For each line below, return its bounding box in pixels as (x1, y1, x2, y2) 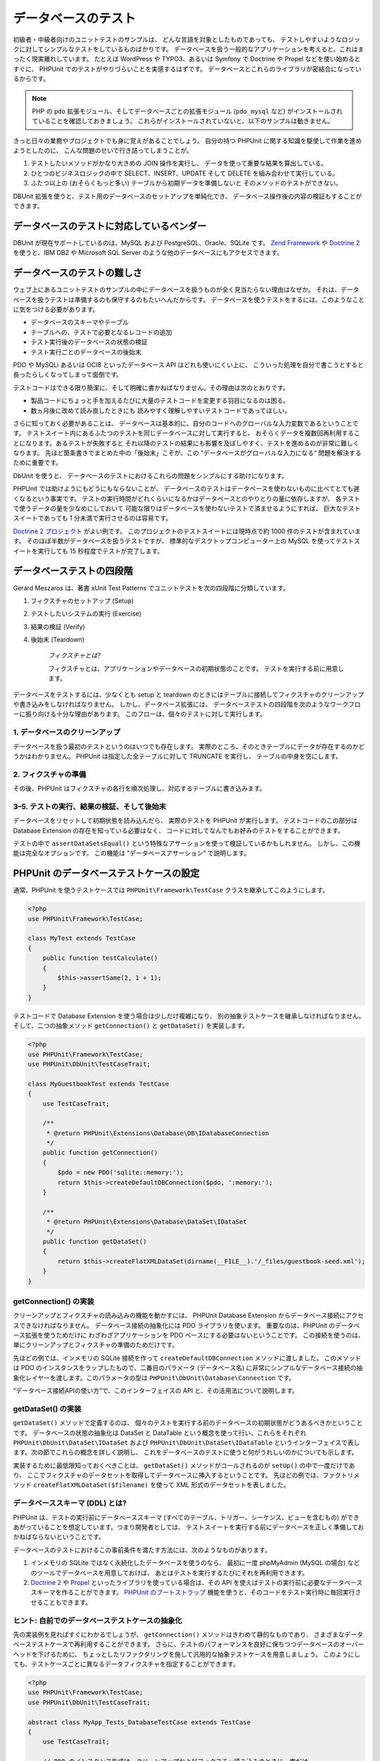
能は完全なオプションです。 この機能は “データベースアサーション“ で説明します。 (13, 849, 251, 857)
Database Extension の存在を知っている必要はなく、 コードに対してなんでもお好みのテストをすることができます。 (13, 826, 344, 835)
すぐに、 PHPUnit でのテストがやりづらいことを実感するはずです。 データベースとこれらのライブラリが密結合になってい (13, 64, 362, 73)
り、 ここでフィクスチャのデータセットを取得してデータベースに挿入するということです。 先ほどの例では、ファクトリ (13, 1471, 354, 1479)
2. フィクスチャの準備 (13, 769, 87, 779)
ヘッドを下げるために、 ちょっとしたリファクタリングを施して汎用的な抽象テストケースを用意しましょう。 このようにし (13, 1650, 360, 1658)
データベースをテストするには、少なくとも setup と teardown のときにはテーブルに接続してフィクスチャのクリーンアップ (13, 690, 365, 699)
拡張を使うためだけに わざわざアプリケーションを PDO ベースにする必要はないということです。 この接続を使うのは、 (25, 1331, 365, 1340)
